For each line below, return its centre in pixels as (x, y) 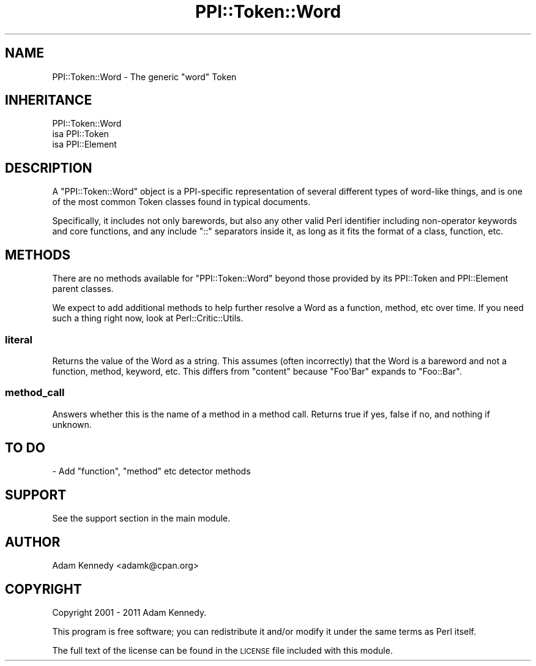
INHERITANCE (49, 100)
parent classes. (83, 289)
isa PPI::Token (80, 134)
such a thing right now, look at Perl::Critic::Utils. (148, 318)
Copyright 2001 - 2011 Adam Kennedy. (129, 612)
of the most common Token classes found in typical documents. (181, 202)
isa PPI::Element (84, 144)
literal (19, 339)
